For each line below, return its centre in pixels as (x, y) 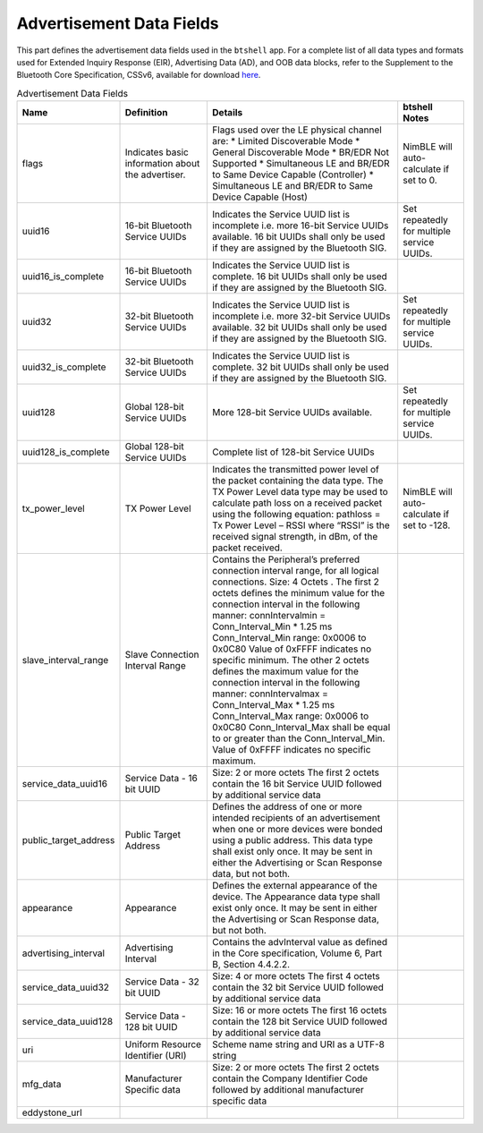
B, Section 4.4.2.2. (251, 965)
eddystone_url (52, 1112)
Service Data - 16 (161, 779)
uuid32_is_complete (64, 367)
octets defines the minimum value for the (298, 593)
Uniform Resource (163, 1044)
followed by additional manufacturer (288, 1090)
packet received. (247, 548)
